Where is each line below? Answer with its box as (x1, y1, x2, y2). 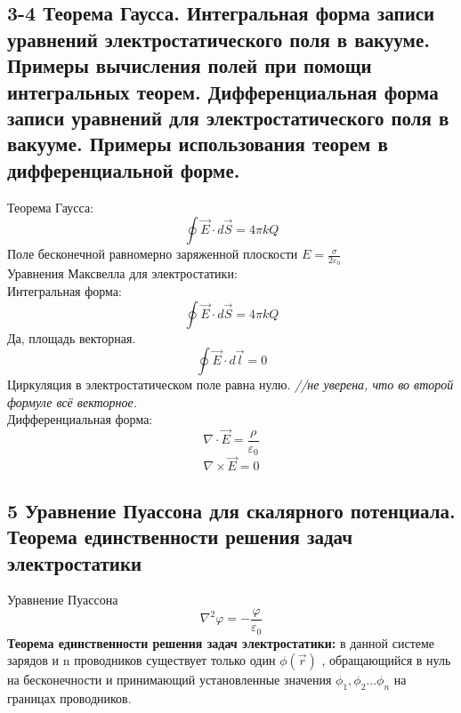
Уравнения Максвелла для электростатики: (7, 264, 238, 283)
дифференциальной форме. (7, 156, 240, 183)
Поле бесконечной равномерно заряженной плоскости (7, 244, 298, 263)
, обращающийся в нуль (321, 651, 451, 669)
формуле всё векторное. (7, 392, 138, 411)
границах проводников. (7, 688, 132, 707)
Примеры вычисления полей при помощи (7, 52, 372, 79)
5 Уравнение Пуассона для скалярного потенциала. (7, 496, 456, 524)
